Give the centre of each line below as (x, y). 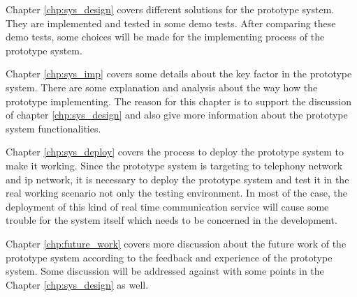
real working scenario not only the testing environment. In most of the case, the (176, 193)
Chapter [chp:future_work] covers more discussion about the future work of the (176, 243)
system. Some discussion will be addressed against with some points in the (165, 271)
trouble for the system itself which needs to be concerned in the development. (172, 220)
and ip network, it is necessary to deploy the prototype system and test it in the (177, 179)
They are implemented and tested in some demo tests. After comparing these (171, 23)
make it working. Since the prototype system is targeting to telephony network (174, 165)
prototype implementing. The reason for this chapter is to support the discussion (179, 101)
